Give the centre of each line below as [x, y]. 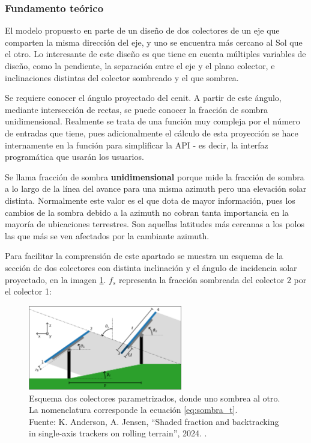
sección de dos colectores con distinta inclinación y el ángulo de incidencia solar [151, 267]
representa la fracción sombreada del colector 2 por [213, 279]
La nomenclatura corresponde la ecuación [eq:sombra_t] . [133, 410]
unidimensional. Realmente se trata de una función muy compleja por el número [152, 121]
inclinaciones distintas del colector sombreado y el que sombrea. [122, 77]
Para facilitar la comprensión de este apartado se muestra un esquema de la [144, 256]
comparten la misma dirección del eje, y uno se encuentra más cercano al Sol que [154, 42]
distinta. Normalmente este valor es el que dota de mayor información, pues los [150, 200]
